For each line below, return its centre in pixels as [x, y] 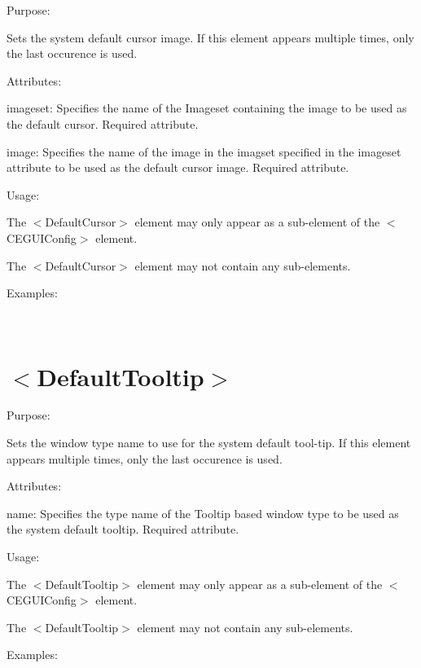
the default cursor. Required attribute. [103, 123]
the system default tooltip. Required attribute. [123, 529]
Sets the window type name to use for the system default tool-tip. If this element [209, 443]
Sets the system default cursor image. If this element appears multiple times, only [210, 37]
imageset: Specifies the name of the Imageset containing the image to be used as [207, 108]
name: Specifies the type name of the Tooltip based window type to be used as [203, 513]
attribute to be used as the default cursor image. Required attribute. [178, 167]
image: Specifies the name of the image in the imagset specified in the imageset [204, 151]
